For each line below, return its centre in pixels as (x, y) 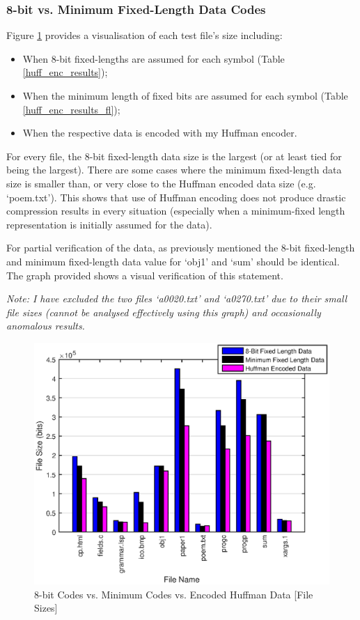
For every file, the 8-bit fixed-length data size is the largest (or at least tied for (174, 156)
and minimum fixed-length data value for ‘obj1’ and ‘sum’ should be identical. (173, 261)
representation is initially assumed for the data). (109, 224)
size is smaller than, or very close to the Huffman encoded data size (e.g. (161, 183)
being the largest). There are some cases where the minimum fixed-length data (174, 170)
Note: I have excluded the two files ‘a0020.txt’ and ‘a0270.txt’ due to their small (177, 299)
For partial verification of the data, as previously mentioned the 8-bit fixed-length (181, 248)
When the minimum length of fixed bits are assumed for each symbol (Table (185, 95)
